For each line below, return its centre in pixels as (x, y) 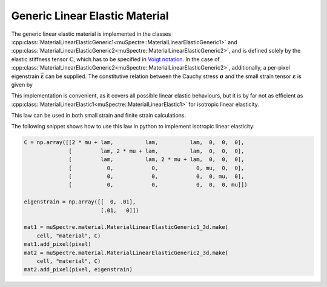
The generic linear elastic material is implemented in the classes (91, 34)
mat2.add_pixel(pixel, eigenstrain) (78, 270)
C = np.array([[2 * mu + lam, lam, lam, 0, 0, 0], (134, 143)
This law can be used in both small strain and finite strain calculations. (99, 116)
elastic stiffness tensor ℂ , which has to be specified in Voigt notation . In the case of (116, 59)
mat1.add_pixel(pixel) (58, 244)
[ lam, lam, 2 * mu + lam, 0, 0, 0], (157, 160)
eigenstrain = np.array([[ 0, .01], (80, 202)
